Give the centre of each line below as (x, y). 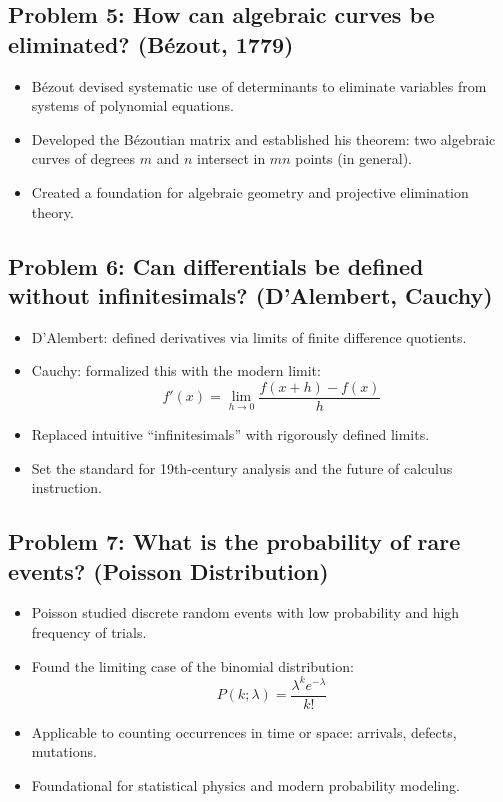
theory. (52, 211)
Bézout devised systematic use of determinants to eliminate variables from (259, 85)
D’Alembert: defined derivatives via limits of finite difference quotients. (249, 336)
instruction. (66, 487)
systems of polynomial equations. (132, 105)
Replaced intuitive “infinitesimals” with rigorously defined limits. (230, 434)
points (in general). (354, 158)
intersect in (231, 158)
